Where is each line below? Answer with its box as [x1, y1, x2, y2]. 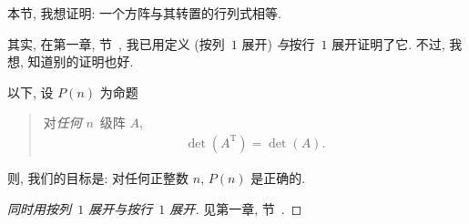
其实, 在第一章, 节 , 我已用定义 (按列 [7, 34, 225, 53]
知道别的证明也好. [27, 52, 134, 71]
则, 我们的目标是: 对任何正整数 [7, 168, 189, 187]
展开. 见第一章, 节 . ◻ [169, 199, 302, 218]
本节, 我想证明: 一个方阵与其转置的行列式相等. [7, 4, 281, 22]
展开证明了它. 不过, [331, 34, 445, 53]
